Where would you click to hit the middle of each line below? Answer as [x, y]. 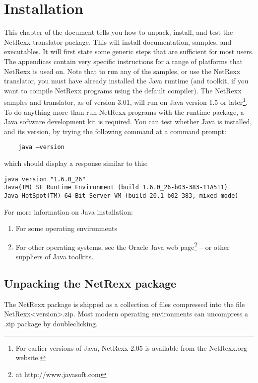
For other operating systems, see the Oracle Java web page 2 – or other [123, 246]
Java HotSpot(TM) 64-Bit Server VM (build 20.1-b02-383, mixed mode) [121, 195]
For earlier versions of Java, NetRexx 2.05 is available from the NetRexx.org [131, 347]
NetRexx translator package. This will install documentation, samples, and [118, 41]
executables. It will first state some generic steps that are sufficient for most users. [129, 51]
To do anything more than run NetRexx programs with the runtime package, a [124, 112]
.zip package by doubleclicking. [51, 323]
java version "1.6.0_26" [45, 179]
